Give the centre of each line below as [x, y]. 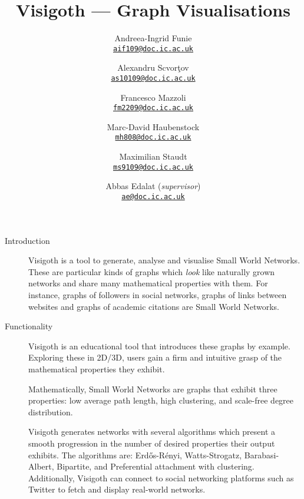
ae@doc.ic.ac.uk [153, 196]
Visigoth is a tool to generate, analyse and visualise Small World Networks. [164, 260]
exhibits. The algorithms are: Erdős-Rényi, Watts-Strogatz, [135, 455]
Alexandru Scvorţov [153, 67]
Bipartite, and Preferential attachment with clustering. [156, 466]
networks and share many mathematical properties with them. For [148, 283]
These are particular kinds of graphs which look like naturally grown [152, 271]
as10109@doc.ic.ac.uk [153, 78]
